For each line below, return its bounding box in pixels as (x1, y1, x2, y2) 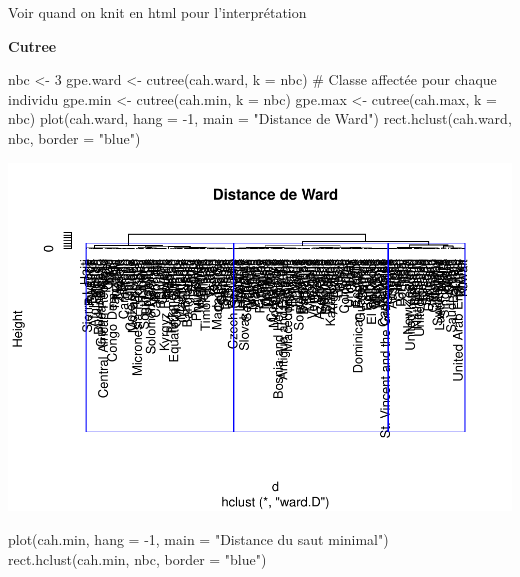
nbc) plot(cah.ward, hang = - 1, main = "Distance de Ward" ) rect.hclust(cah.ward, (8, 108, 512, 129)
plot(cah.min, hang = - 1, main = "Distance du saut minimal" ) (8, 529, 389, 550)
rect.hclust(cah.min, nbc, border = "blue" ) (8, 548, 267, 569)
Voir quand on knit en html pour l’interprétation (8, 2, 307, 22)
